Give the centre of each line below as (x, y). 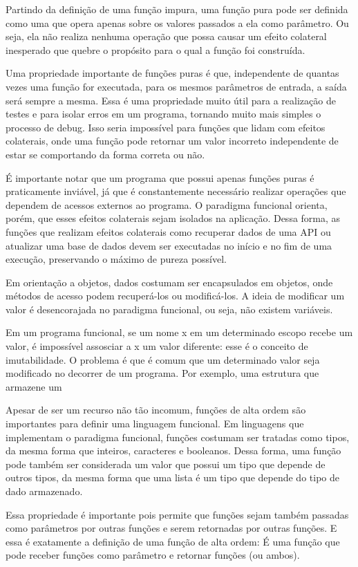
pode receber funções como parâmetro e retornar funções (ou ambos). (153, 555)
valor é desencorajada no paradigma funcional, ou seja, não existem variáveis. (169, 309)
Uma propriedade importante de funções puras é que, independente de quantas (172, 73)
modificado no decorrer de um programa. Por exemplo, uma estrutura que (162, 373)
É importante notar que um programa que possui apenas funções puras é (160, 177)
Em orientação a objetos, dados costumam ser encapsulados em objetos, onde (169, 282)
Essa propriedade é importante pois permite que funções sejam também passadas (177, 514)
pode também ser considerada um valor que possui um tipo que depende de (166, 464)
